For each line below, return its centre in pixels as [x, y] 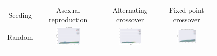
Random [20, 37]
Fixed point [186, 10]
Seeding [20, 14]
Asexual [68, 10]
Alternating [130, 10]
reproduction [68, 19]
